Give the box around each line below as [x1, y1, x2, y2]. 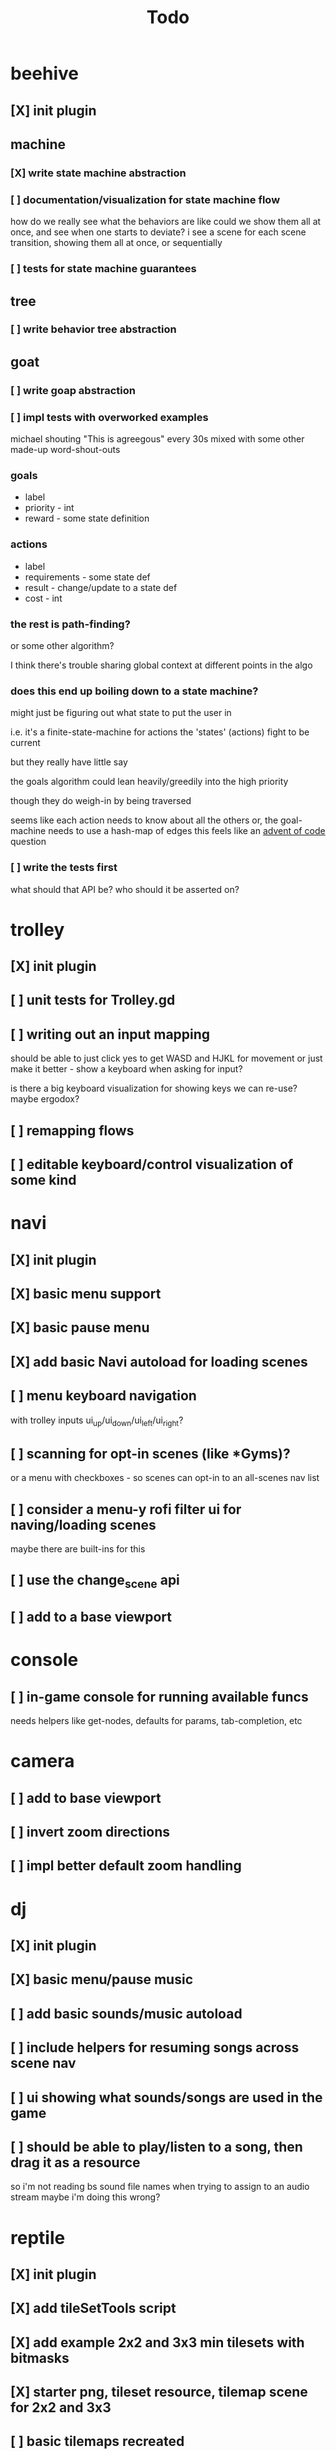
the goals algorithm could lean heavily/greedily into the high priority [10, 776, 289, 788]
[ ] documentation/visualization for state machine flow [10, 192, 281, 206]
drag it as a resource [10, 2154, 141, 2171]
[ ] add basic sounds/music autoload [10, 2005, 243, 2022]
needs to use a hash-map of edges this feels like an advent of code [48, 825, 326, 837]
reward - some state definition [24, 512, 150, 525]
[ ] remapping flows [10, 1122, 135, 1139]
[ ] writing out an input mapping [10, 1026, 211, 1043]
